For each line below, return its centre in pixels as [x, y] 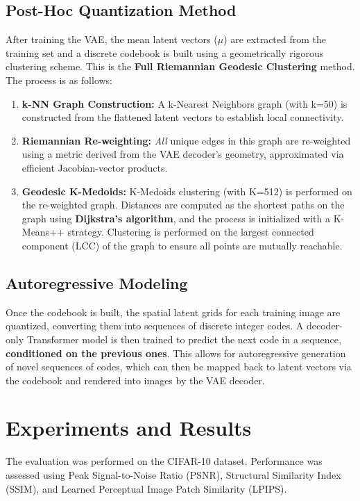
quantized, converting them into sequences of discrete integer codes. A [155, 326]
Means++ [43, 232]
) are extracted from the [275, 39]
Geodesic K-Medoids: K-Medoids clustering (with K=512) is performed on [187, 191]
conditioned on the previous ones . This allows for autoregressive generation [176, 353]
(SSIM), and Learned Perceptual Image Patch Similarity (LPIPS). [146, 488]
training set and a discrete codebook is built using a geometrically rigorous [165, 52]
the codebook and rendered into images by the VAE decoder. [135, 380]
